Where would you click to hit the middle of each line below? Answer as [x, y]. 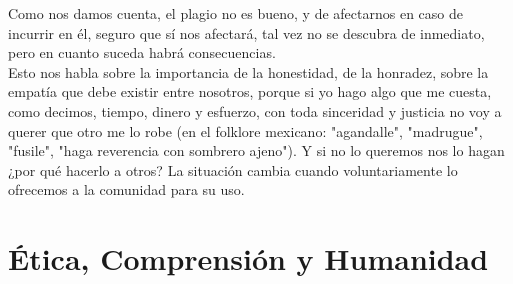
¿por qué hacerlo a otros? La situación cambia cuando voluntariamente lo [233, 169]
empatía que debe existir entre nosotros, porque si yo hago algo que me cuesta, [250, 91]
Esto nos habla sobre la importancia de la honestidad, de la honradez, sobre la [248, 71]
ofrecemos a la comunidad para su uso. [126, 189]
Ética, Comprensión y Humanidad [248, 258]
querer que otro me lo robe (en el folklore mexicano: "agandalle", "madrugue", [245, 130]
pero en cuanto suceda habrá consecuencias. [142, 52]
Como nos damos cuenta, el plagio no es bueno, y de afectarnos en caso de [235, 13]
